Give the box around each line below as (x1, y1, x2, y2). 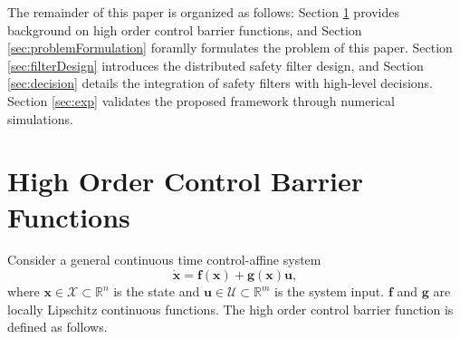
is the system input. (274, 282, 385, 301)
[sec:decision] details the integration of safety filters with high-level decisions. (7, 73, 434, 92)
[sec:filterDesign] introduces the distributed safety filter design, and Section (7, 55, 424, 74)
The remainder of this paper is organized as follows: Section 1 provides (7, 3, 400, 21)
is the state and (113, 282, 200, 301)
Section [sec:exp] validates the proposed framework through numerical (7, 91, 395, 110)
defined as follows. (7, 317, 108, 336)
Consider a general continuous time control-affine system (7, 250, 321, 269)
